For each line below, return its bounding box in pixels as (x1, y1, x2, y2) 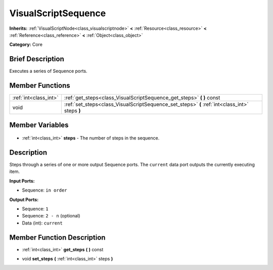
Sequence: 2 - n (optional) (22, 213, 80, 219)
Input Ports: (9, 177, 35, 184)
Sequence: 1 (22, 206, 49, 212)
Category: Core (9, 41, 43, 48)
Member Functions (9, 81, 70, 90)
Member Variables (9, 120, 69, 129)
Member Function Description (9, 233, 106, 242)
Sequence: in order (22, 187, 67, 193)
